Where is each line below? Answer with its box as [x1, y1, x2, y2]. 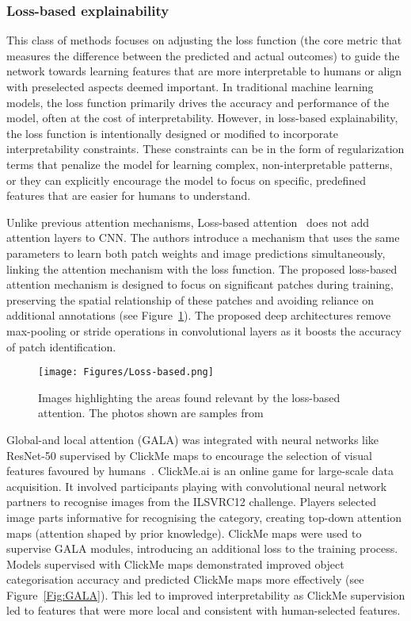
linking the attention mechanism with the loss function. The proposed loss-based [6, 260, 398, 277]
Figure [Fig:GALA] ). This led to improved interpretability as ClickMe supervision [6, 586, 405, 603]
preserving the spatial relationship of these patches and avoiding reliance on [6, 291, 375, 308]
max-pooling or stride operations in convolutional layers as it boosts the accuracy [6, 322, 401, 339]
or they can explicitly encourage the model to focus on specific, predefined [6, 171, 367, 188]
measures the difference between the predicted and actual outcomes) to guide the [6, 47, 400, 63]
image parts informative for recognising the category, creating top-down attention [6, 508, 401, 525]
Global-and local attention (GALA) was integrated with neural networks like [6, 431, 379, 447]
